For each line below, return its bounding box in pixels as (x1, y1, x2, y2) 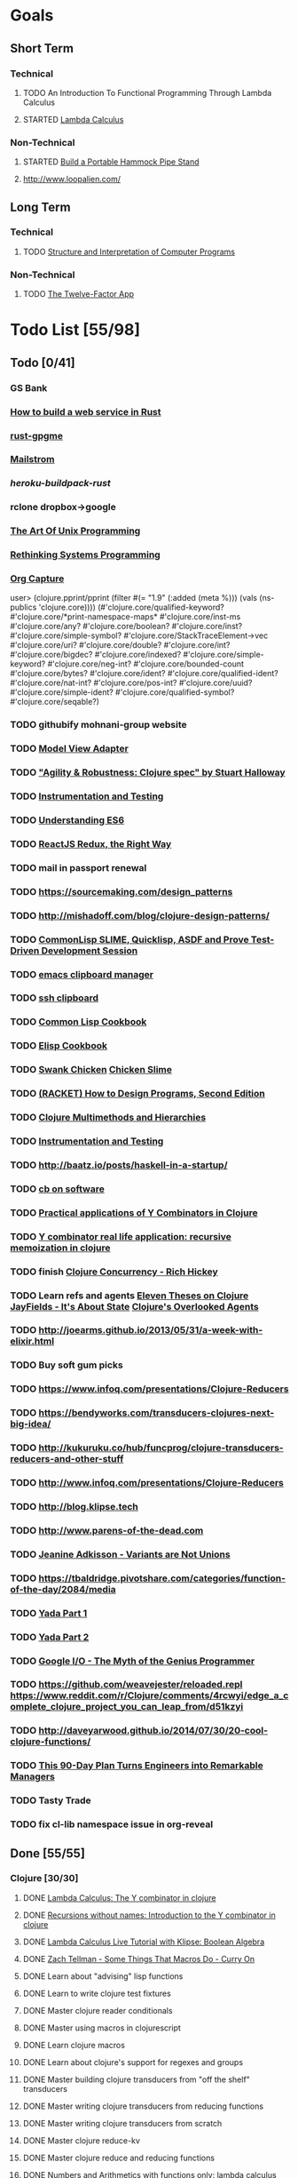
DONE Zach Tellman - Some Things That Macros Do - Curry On (22, 1953, 255, 1964)
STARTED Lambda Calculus (22, 114, 124, 124)
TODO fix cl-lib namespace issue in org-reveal (10, 1818, 214, 1831)
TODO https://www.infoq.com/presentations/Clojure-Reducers (10, 1383, 289, 1395)
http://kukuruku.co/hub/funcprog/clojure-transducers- (38, 1441, 284, 1454)
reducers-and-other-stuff (10, 1453, 124, 1465)
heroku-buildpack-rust (10, 477, 112, 490)
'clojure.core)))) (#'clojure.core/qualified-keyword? (38, 602, 225, 613)
